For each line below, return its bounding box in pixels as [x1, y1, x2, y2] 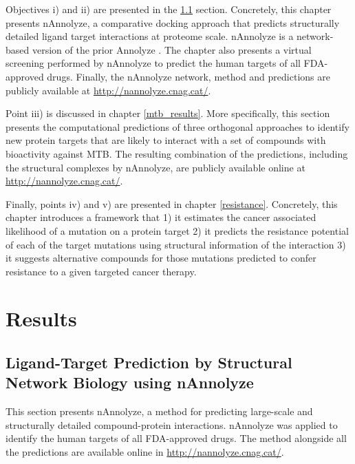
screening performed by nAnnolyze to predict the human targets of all [6, 56, 301, 70]
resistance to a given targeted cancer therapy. [6, 264, 197, 278]
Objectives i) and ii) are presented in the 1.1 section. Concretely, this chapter [6, 2, 332, 16]
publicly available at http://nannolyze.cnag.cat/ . [6, 83, 211, 97]
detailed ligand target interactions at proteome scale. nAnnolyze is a [6, 29, 294, 43]
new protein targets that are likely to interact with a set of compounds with [6, 133, 326, 147]
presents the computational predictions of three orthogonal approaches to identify [6, 119, 349, 134]
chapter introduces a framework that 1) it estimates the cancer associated [6, 210, 316, 224]
